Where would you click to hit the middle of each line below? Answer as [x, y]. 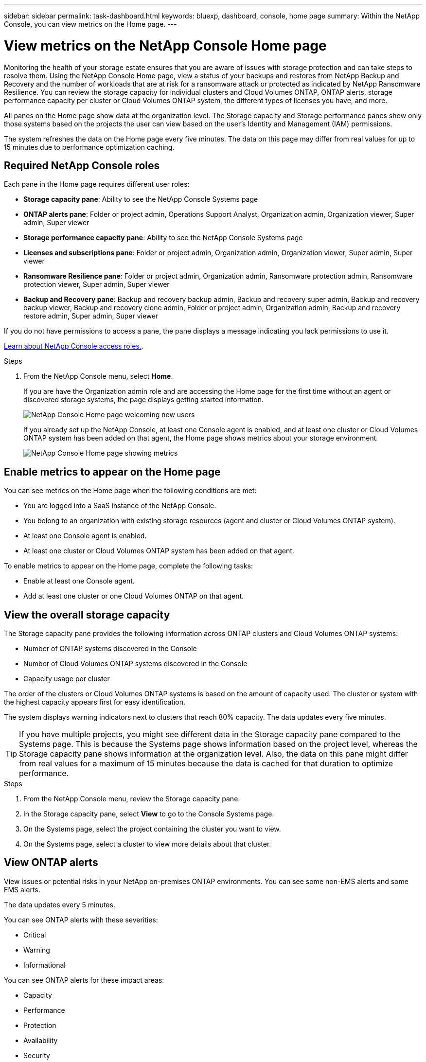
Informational [44, 965]
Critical [35, 935]
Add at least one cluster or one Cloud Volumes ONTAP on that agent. [134, 596]
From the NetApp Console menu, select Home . [98, 376]
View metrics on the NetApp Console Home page [165, 45]
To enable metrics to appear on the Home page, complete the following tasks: [128, 566]
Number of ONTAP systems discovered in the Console [110, 649]
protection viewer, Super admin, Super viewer [97, 284]
